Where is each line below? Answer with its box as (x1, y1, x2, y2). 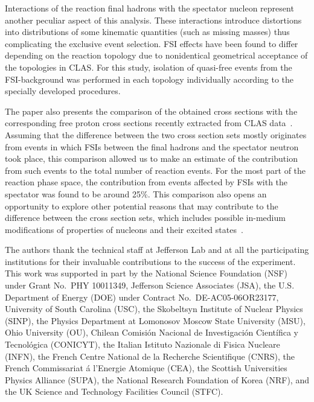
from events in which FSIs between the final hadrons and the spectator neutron (5, 140, 299, 153)
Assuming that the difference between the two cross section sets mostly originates (5, 128, 307, 141)
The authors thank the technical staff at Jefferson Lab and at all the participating (5, 243, 309, 256)
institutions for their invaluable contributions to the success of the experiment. (5, 255, 296, 267)
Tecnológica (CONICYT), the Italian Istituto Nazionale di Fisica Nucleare (5, 338, 280, 351)
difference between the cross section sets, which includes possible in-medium (5, 211, 286, 224)
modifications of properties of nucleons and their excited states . (5, 223, 243, 235)
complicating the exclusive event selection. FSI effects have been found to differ (5, 37, 298, 49)
